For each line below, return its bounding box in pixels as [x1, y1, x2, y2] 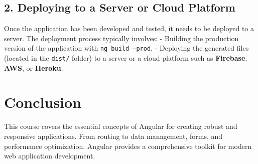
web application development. [4, 150, 95, 161]
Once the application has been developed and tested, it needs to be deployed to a [4, 23, 254, 34]
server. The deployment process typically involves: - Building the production [4, 33, 239, 43]
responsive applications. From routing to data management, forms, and [4, 131, 223, 141]
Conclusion [4, 92, 82, 112]
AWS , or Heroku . [4, 62, 63, 73]
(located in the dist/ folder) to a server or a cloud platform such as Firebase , [4, 53, 247, 63]
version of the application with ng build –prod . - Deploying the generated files [4, 43, 249, 53]
